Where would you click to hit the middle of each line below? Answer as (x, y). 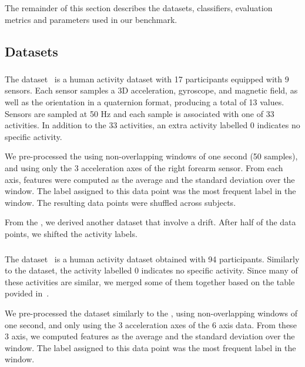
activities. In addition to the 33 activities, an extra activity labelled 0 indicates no (152, 125)
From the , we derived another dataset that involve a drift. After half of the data (150, 222)
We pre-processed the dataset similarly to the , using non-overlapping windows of (151, 313)
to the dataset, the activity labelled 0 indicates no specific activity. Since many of (151, 270)
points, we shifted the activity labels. (71, 234)
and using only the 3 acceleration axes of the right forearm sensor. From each (144, 168)
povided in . (27, 293)
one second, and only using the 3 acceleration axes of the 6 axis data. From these (151, 324)
